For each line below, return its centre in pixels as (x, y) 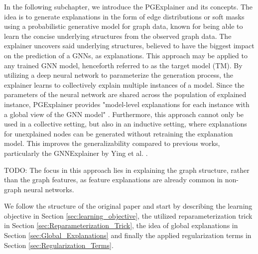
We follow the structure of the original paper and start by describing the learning (128, 206)
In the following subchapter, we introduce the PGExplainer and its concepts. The (129, 6)
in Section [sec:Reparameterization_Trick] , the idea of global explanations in (121, 225)
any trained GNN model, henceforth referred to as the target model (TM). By (123, 65)
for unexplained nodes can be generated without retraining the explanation (119, 133)
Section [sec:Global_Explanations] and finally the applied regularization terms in (128, 235)
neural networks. (49, 189)
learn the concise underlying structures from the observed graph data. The (118, 36)
